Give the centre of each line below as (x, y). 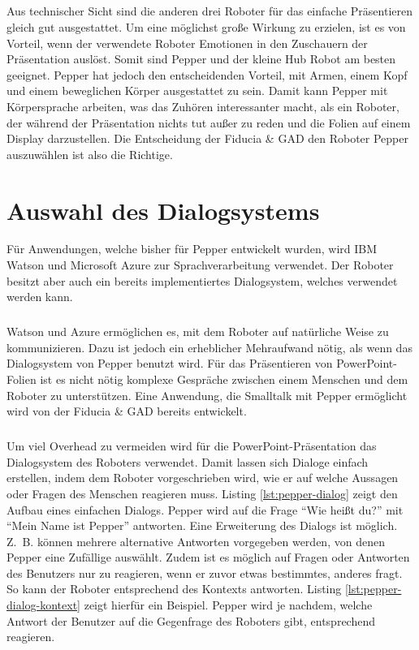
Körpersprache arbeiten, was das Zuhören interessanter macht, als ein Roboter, (203, 106)
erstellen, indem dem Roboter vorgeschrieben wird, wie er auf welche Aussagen (203, 478)
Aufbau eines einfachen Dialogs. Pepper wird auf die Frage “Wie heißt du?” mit (205, 509)
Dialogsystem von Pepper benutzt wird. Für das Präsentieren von (170, 363)
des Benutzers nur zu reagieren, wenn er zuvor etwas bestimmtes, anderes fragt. (205, 573)
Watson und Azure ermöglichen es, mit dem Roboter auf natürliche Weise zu (198, 331)
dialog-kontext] (44, 605)
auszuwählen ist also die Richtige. (90, 154)
